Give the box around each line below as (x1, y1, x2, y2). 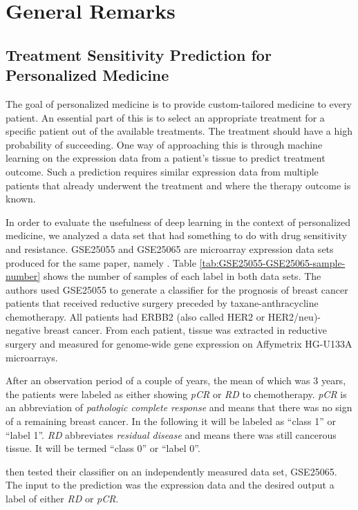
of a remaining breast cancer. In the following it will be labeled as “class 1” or (6, 414, 336, 428)
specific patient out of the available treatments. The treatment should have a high (6, 124, 352, 138)
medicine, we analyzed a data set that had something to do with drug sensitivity (6, 228, 347, 243)
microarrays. (6, 350, 58, 364)
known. (6, 191, 36, 206)
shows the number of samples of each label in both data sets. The (43, 269, 321, 283)
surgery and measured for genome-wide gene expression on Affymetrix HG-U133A (6, 337, 352, 351)
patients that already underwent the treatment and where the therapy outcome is (6, 178, 351, 192)
